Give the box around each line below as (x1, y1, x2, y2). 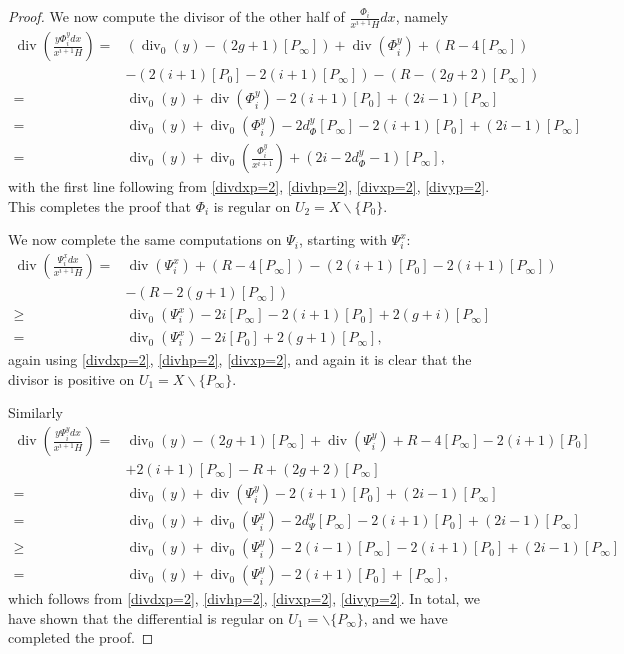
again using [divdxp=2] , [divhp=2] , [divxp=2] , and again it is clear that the (8, 349, 472, 370)
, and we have (363, 607, 448, 628)
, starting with (298, 229, 387, 250)
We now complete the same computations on (8, 229, 282, 250)
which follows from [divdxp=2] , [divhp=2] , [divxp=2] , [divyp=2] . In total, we (8, 588, 481, 609)
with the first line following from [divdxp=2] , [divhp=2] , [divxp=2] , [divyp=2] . (8, 176, 490, 197)
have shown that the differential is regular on (8, 607, 284, 628)
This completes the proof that (8, 195, 191, 216)
